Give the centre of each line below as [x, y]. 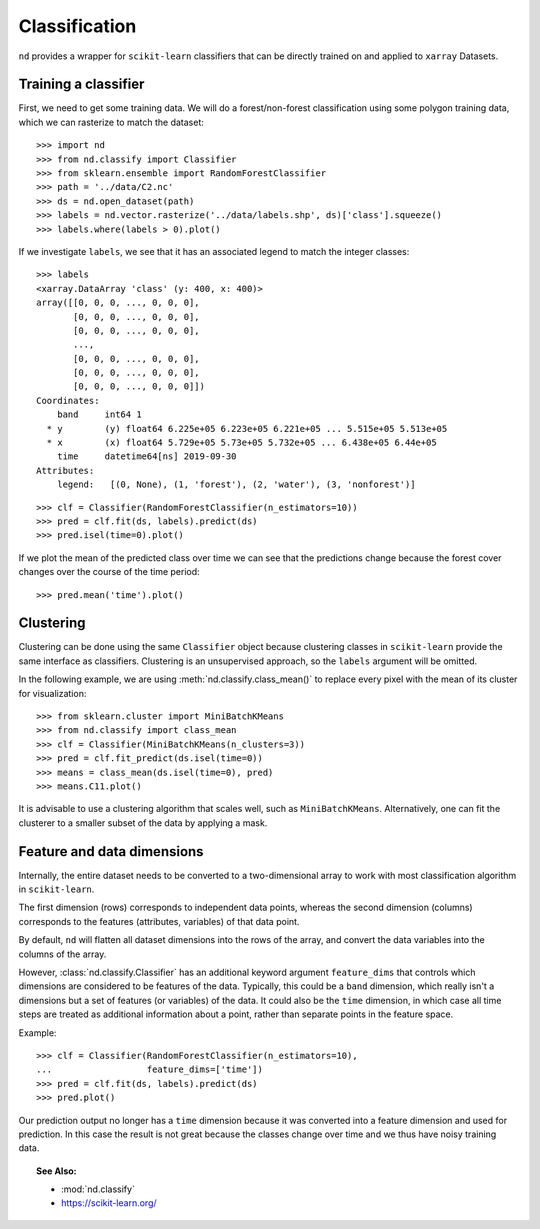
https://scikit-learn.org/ [109, 1203]
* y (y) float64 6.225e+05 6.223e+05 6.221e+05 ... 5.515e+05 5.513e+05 [247, 428]
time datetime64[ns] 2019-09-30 [146, 456]
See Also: [56, 1171]
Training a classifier [81, 84]
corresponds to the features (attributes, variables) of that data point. [159, 921]
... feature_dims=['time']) [150, 1069]
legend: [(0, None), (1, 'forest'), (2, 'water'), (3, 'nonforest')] [236, 484]
